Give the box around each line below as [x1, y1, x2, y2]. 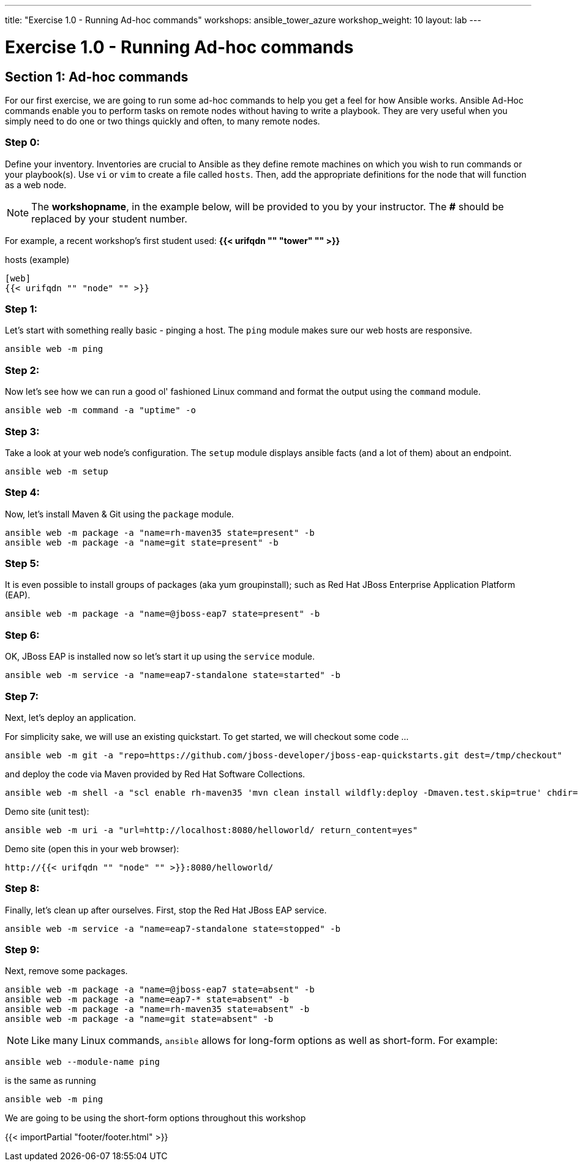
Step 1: [5, 303, 37, 316]
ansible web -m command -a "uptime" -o [5, 405, 196, 416]
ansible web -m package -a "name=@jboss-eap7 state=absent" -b [5, 985, 315, 995]
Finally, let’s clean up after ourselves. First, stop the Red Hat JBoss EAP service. [5, 904, 327, 915]
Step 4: [5, 486, 40, 499]
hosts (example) [5, 254, 70, 265]
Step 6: [5, 628, 40, 641]
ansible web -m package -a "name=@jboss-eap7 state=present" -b [5, 609, 320, 619]
